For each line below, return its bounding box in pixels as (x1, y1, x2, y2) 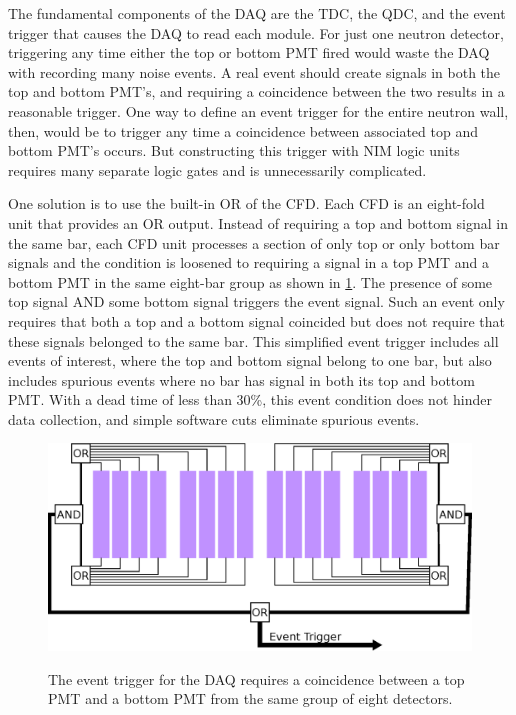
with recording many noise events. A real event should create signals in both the (8, 61, 501, 82)
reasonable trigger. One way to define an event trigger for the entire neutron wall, (8, 100, 509, 121)
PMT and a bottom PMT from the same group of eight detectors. (48, 688, 453, 709)
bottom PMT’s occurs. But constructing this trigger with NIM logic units (8, 140, 460, 161)
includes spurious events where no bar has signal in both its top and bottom (8, 369, 475, 390)
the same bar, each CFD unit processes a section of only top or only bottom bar (8, 232, 500, 253)
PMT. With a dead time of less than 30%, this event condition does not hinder (8, 389, 492, 410)
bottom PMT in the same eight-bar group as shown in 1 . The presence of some (8, 271, 493, 292)
